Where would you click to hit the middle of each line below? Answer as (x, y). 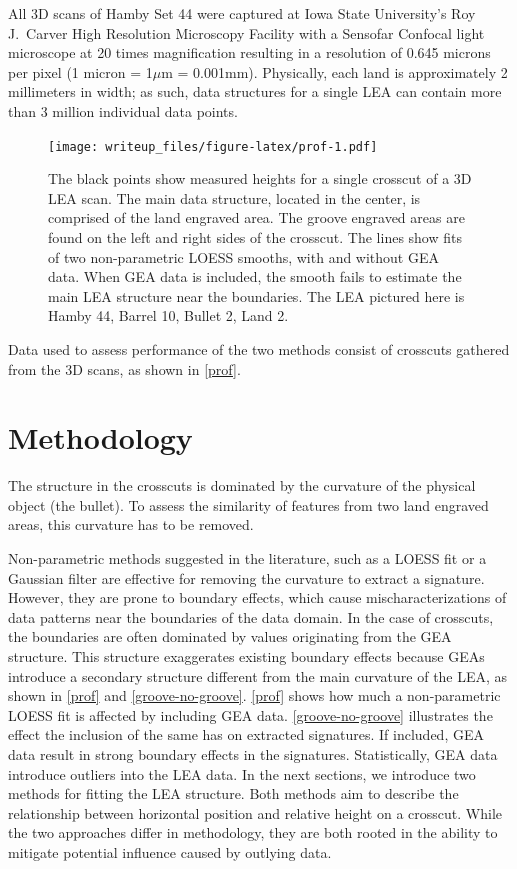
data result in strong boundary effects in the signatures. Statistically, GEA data (253, 754)
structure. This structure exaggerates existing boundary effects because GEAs (246, 656)
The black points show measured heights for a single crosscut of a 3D (260, 178)
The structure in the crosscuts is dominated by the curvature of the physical (242, 485)
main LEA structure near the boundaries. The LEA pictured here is (256, 295)
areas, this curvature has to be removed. (131, 524)
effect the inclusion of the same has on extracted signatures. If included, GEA (246, 734)
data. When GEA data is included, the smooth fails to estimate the (255, 276)
